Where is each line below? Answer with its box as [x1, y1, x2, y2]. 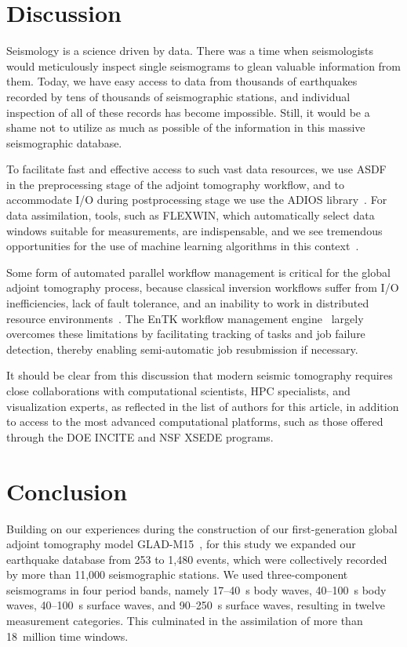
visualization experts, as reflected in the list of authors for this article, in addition [6, 398, 399, 414]
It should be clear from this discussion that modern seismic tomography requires [6, 367, 393, 383]
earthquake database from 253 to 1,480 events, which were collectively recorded [6, 551, 387, 567]
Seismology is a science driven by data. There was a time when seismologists [6, 42, 374, 59]
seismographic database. [6, 134, 122, 151]
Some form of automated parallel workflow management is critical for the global [6, 264, 391, 280]
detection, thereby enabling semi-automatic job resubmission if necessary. [6, 340, 358, 357]
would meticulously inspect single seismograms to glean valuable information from [6, 57, 402, 74]
